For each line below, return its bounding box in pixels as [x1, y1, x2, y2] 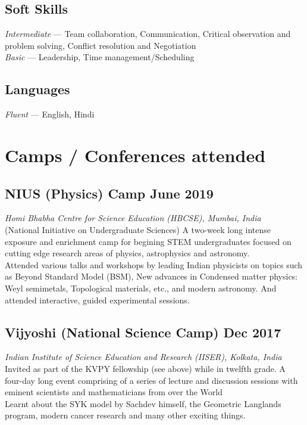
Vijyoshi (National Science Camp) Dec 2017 [5, 322, 281, 341]
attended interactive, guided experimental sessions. [5, 293, 190, 306]
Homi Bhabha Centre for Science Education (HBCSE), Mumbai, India [5, 212, 261, 224]
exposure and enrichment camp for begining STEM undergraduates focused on [5, 235, 292, 247]
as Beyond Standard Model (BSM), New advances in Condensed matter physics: [5, 270, 298, 283]
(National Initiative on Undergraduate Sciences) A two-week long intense [5, 223, 271, 235]
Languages [5, 80, 70, 98]
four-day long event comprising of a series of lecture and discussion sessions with [5, 374, 298, 386]
